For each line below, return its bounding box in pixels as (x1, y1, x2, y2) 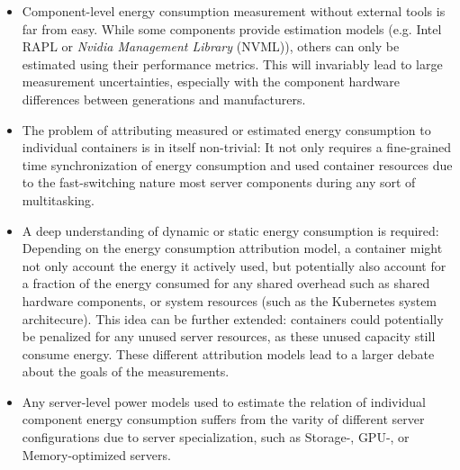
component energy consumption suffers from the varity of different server (22, 410, 425, 429)
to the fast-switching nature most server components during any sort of (22, 173, 416, 192)
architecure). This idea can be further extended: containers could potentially (22, 309, 444, 328)
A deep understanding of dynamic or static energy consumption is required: (22, 221, 439, 240)
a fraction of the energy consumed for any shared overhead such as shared (22, 274, 430, 293)
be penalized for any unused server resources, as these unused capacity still (22, 327, 436, 346)
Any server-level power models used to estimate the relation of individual (22, 392, 426, 411)
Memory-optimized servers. (22, 445, 171, 464)
